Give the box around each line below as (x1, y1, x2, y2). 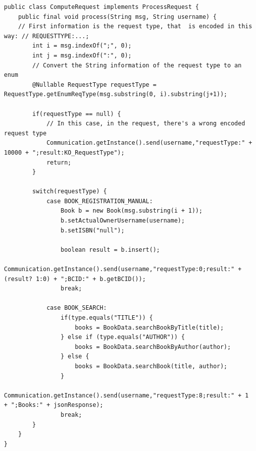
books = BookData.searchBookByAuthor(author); (75, 343, 231, 350)
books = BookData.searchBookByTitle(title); (75, 324, 224, 331)
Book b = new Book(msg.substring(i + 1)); (60, 207, 203, 215)
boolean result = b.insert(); (60, 246, 160, 253)
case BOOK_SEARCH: (46, 304, 107, 312)
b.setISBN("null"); (60, 226, 125, 234)
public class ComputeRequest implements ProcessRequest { (4, 3, 199, 10)
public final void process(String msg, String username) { (18, 13, 217, 20)
